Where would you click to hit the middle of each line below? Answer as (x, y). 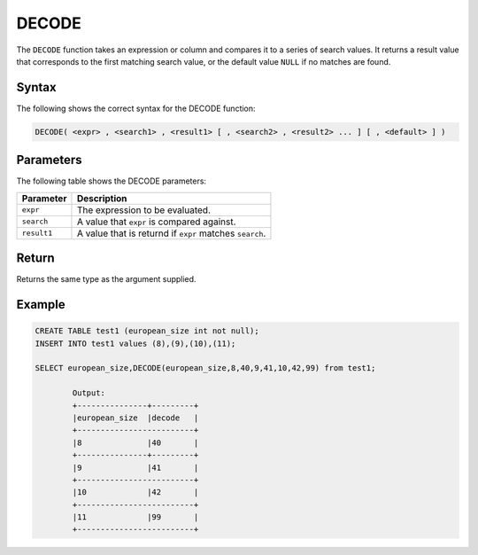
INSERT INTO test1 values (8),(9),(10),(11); (135, 343)
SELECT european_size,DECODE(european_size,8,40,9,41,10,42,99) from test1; (205, 368)
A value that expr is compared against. (156, 222)
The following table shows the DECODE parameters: (112, 181)
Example (41, 305)
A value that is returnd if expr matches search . (171, 233)
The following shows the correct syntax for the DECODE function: (136, 108)
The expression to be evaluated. (144, 210)
